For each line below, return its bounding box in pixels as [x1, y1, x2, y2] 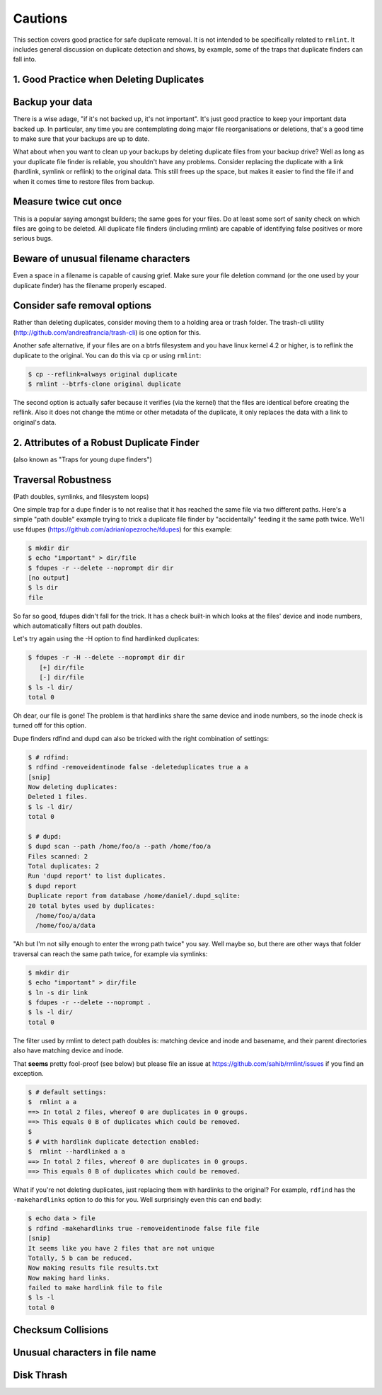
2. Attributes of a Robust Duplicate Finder [13, 436, 199, 449]
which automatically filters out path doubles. [13, 621, 143, 630]
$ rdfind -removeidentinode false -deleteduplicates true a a [28, 763, 248, 771]
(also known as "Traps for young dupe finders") [13, 455, 152, 464]
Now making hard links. [28, 1274, 111, 1282]
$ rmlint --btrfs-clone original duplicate [28, 380, 182, 389]
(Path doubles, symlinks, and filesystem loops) [13, 492, 149, 500]
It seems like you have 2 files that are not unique [28, 1244, 215, 1252]
